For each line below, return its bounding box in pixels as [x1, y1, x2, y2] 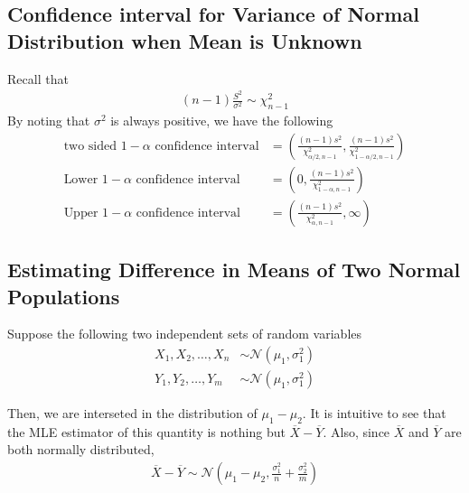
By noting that [7, 111, 90, 130]
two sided [63, 139, 117, 153]
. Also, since [323, 422, 390, 441]
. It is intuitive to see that [302, 404, 446, 423]
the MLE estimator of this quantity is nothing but [7, 422, 286, 441]
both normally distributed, [7, 440, 155, 459]
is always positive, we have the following [110, 111, 333, 130]
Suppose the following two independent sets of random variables [7, 324, 362, 343]
